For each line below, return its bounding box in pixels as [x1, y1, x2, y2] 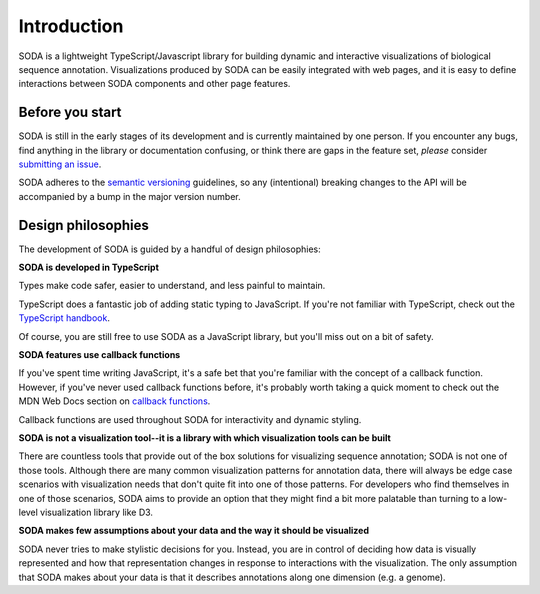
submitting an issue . [18, 158, 102, 170]
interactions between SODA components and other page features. [18, 78, 291, 90]
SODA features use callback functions [18, 349, 181, 361]
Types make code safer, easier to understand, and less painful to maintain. [18, 280, 326, 292]
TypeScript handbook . [18, 312, 110, 324]
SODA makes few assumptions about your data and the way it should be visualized [18, 525, 370, 537]
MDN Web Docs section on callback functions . [18, 395, 211, 407]
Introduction [18, 15, 124, 37]
